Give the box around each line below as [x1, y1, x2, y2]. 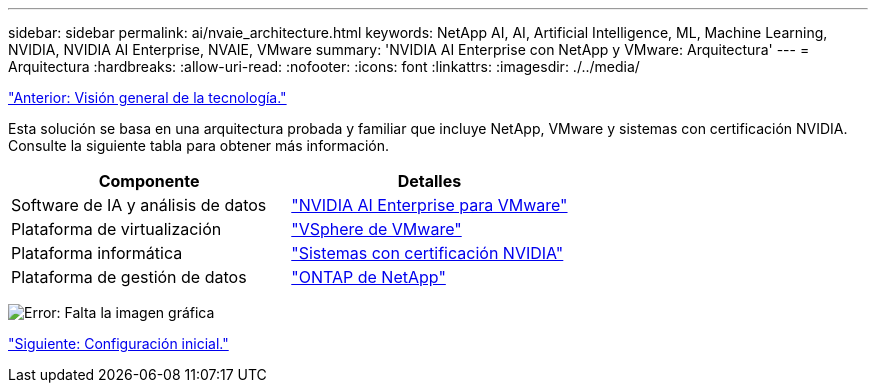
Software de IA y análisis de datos [11, 195, 267, 215]
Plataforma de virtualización [11, 219, 222, 239]
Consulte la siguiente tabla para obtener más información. [8, 137, 390, 154]
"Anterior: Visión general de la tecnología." [8, 89, 287, 106]
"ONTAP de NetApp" [291, 267, 446, 287]
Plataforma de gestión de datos [11, 267, 247, 287]
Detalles [397, 171, 462, 191]
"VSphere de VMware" [291, 219, 462, 239]
